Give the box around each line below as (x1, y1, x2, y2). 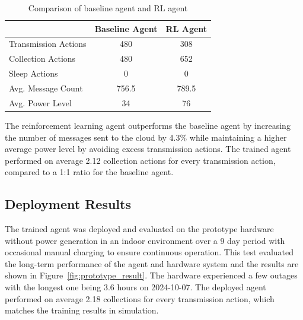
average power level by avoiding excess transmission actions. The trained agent (5, 142, 291, 155)
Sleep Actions (9, 67, 58, 80)
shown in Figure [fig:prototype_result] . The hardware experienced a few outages (5, 269, 298, 281)
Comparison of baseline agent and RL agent (28, 2, 188, 14)
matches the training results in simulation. (5, 304, 159, 316)
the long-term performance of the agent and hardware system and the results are (5, 257, 299, 270)
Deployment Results (5, 195, 131, 213)
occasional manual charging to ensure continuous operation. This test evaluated (5, 246, 294, 258)
